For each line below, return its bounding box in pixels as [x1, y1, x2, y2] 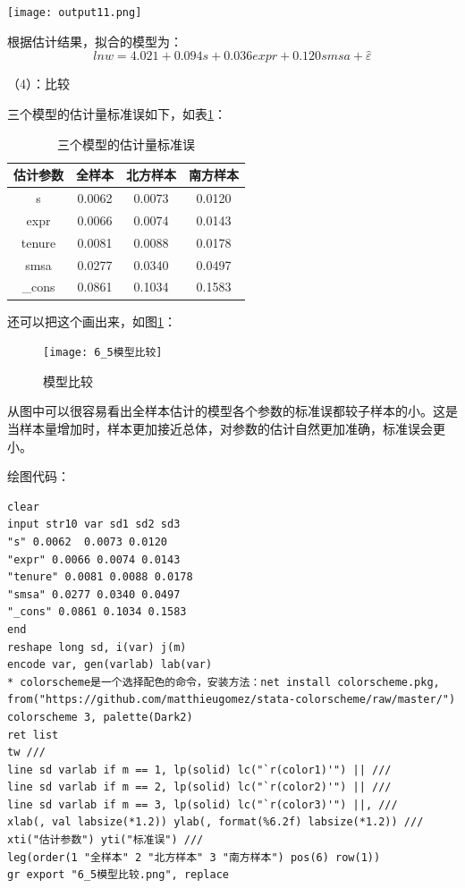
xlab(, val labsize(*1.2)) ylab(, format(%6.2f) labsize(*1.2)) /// [7, 816, 424, 829]
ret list [7, 728, 59, 741]
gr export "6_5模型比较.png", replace [7, 868, 230, 882]
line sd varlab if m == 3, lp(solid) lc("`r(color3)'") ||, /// [7, 798, 398, 811]
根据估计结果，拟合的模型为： [7, 31, 182, 50]
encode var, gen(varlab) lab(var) [7, 658, 213, 672]
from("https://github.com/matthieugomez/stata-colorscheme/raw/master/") [7, 693, 456, 706]
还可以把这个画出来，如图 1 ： [7, 311, 176, 330]
